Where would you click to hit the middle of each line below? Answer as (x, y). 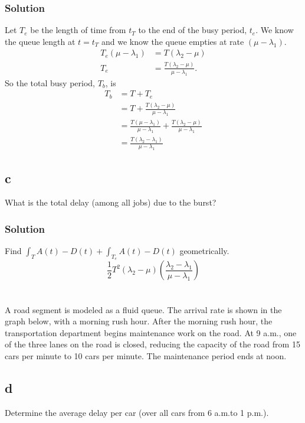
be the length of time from (78, 30)
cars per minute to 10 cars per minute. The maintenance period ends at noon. (146, 355)
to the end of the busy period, (193, 30)
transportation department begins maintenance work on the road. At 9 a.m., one (151, 332)
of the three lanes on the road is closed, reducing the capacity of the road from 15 (152, 344)
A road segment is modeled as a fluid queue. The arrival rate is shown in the (143, 309)
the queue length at (40, 41)
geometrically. (204, 251)
